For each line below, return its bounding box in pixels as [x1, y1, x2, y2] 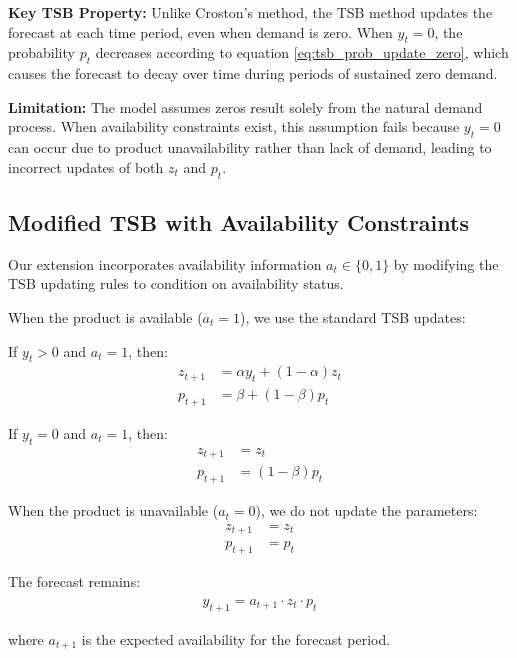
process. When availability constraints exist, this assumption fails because [8, 116, 460, 137]
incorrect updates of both [8, 156, 164, 177]
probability [8, 42, 75, 63]
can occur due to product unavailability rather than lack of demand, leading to [8, 137, 492, 158]
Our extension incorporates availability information [8, 253, 322, 274]
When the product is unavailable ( [8, 500, 219, 521]
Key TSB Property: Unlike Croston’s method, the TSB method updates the [8, 2, 493, 22]
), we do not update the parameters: [255, 500, 478, 521]
